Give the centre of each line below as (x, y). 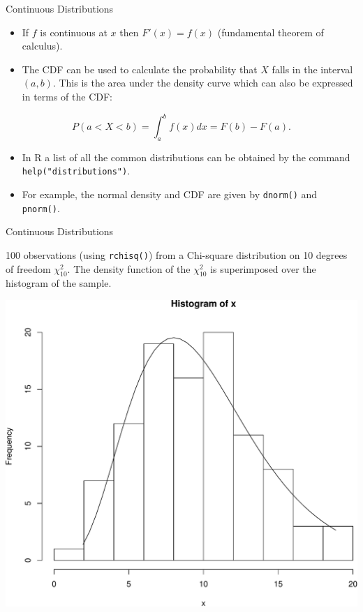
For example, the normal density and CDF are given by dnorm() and (170, 194)
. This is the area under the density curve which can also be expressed (203, 83)
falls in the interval (312, 69)
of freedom (28, 268)
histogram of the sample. (59, 283)
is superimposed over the (263, 268)
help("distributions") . (76, 171)
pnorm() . (41, 208)
